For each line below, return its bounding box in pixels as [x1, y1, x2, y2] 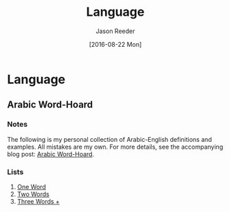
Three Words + [16, 197, 60, 205]
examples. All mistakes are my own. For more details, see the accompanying [7, 142, 223, 151]
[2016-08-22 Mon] [89, 40, 142, 48]
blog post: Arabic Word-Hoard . [7, 149, 95, 158]
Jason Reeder [95, 27, 135, 35]
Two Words [16, 190, 49, 198]
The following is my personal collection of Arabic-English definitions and [7, 135, 212, 143]
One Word [16, 182, 46, 191]
